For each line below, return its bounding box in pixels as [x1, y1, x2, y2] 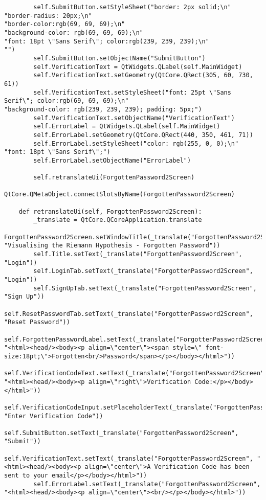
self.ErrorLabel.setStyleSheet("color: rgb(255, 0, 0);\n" [33, 140, 239, 147]
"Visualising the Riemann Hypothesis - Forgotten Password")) [4, 242, 220, 249]
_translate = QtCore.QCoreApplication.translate [33, 216, 202, 224]
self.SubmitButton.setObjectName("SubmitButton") [33, 54, 206, 62]
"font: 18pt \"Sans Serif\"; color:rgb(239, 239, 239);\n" [4, 37, 209, 45]
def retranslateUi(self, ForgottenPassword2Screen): [18, 208, 202, 215]
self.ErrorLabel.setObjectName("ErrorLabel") [33, 156, 191, 164]
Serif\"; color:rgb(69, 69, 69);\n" [4, 97, 129, 105]
